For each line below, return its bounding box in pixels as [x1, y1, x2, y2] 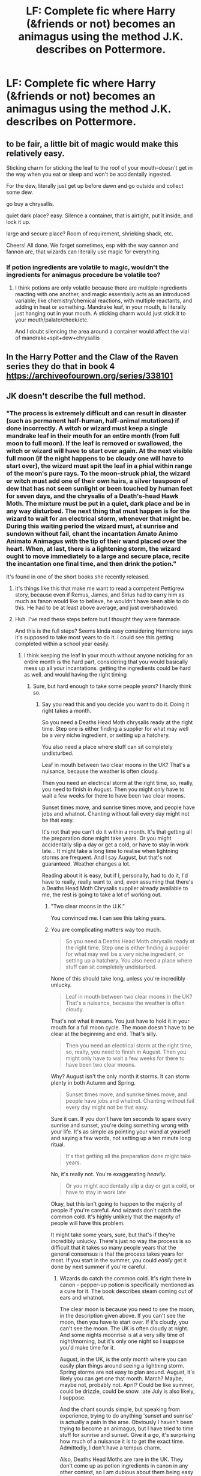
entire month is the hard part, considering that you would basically [23, 658, 188, 666]
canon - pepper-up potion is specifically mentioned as [59, 1281, 194, 1289]
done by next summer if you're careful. [50, 1263, 147, 1271]
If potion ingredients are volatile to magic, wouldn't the [6, 263, 169, 271]
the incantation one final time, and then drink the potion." [6, 560, 177, 568]
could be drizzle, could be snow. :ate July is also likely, [59, 1388, 195, 1395]
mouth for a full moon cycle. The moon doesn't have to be [50, 1024, 194, 1031]
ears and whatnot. [59, 1294, 105, 1301]
